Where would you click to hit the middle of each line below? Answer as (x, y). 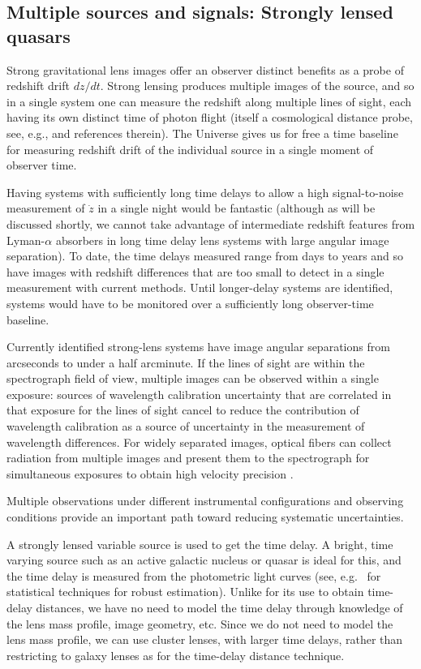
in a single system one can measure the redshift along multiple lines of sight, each (209, 101)
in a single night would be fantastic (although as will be (236, 208)
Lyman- (26, 240)
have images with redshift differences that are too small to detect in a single (195, 271)
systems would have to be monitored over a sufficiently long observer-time (190, 303)
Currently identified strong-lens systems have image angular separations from (198, 347)
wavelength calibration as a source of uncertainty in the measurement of (186, 426)
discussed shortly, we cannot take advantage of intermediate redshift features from (211, 223)
